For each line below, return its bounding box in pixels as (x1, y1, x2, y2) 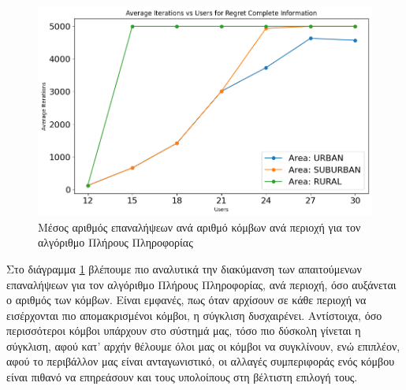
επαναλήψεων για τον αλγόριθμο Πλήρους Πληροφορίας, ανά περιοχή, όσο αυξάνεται (6, 276, 397, 292)
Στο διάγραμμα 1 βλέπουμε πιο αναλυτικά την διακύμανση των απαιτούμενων (6, 260, 362, 277)
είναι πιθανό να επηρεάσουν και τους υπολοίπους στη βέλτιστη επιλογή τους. (6, 369, 358, 385)
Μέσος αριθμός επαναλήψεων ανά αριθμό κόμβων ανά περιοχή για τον (38, 218, 361, 235)
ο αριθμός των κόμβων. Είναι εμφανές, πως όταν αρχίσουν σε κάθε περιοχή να (6, 292, 367, 308)
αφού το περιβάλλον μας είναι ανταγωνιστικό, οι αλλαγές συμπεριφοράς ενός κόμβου (6, 353, 395, 370)
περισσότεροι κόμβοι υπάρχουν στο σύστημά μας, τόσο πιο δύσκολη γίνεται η (6, 322, 361, 339)
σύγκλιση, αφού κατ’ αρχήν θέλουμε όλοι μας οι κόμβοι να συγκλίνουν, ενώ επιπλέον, (6, 337, 400, 354)
